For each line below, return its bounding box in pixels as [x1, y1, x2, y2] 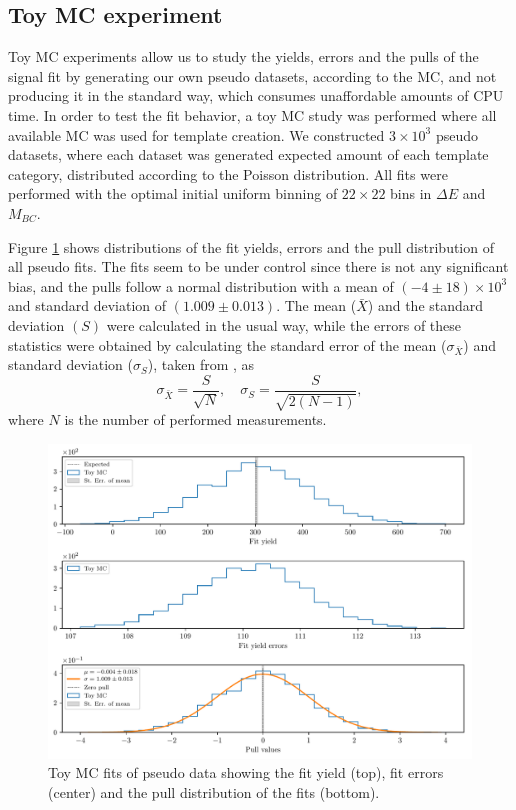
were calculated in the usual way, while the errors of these [106, 314, 462, 335]
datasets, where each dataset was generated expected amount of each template [8, 144, 489, 165]
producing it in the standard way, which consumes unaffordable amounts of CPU [8, 85, 504, 106]
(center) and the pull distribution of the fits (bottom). [48, 781, 380, 802]
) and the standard [367, 295, 484, 316]
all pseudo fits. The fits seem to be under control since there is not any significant [8, 256, 509, 277]
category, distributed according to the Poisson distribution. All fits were [8, 163, 448, 184]
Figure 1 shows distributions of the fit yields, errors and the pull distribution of [8, 236, 494, 257]
